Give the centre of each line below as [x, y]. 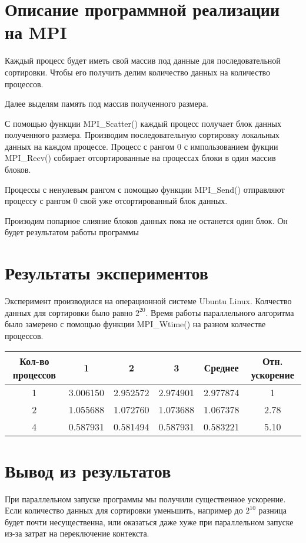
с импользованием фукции [231, 146]
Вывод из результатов [88, 470]
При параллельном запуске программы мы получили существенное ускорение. [145, 498]
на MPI [36, 32]
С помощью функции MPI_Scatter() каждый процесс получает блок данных [143, 123]
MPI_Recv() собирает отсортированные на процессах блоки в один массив [140, 158]
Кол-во [34, 361]
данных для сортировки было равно [69, 312]
